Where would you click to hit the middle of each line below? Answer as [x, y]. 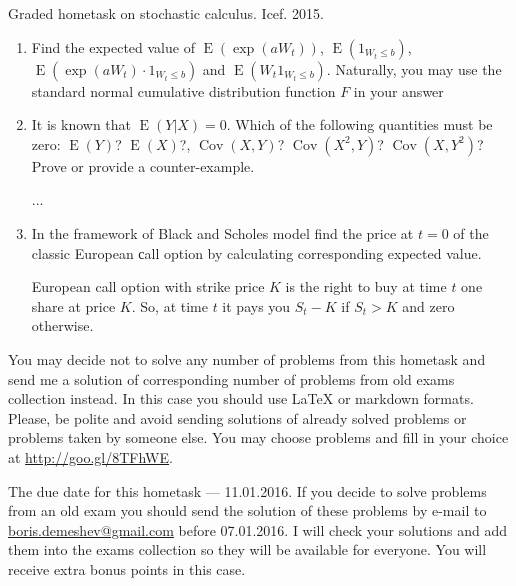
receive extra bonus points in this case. [127, 568]
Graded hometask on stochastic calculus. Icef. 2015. [166, 13]
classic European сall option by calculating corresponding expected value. [256, 252]
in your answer [398, 90]
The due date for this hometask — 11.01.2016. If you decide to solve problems [247, 490]
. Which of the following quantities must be [359, 124]
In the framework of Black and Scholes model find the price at [222, 232]
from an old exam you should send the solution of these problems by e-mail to [247, 510]
